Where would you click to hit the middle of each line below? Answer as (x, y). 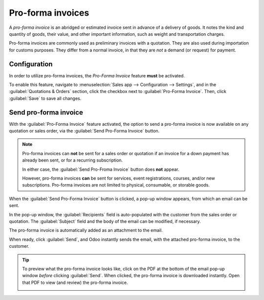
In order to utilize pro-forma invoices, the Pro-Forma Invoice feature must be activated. (97, 75)
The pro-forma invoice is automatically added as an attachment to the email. (86, 231)
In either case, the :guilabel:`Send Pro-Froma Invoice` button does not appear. (101, 169)
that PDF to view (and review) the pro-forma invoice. (75, 282)
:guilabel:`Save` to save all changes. (45, 98)
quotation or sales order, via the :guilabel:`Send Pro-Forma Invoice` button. (84, 131)
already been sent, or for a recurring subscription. (73, 160)
